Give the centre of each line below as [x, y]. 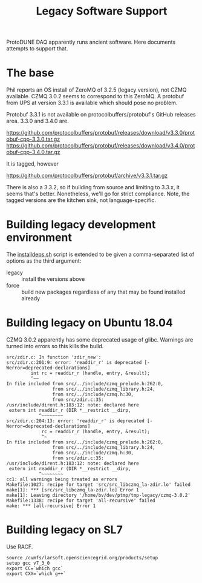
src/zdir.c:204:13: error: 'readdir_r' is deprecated [76, 421]
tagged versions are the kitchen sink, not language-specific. [81, 200]
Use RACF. [20, 547]
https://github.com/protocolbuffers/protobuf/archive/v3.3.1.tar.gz [87, 176]
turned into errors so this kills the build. [55, 346]
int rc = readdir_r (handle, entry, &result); [90, 373]
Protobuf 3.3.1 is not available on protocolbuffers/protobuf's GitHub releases [101, 115]
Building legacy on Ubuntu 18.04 [90, 323]
